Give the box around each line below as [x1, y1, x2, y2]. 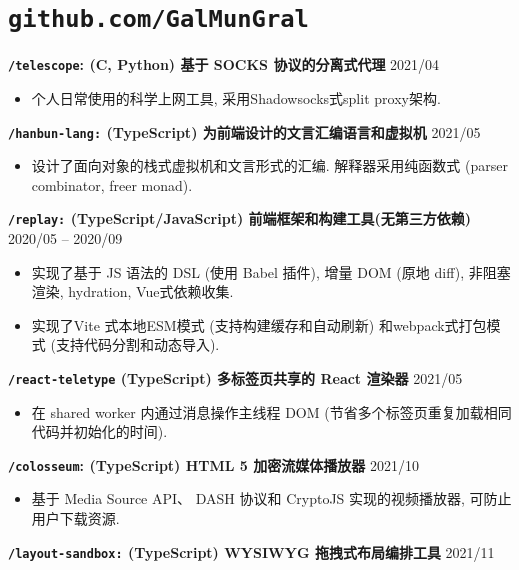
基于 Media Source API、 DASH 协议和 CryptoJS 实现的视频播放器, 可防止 [31, 488, 512, 509]
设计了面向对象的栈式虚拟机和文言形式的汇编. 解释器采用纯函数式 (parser [31, 155, 508, 176]
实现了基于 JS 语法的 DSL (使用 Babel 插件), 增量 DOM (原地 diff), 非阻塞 [31, 261, 511, 282]
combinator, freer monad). [31, 174, 193, 195]
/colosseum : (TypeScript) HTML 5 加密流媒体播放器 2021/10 [8, 454, 419, 475]
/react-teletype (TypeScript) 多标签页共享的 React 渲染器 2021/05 [8, 367, 463, 388]
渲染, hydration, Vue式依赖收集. [31, 281, 234, 302]
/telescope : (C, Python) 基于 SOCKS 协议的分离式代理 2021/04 [8, 54, 440, 75]
